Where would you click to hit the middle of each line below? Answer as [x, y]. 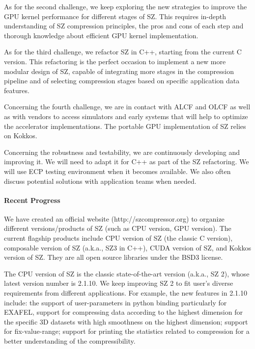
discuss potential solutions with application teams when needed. [100, 181]
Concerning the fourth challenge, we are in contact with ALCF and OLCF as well [127, 107]
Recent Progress [32, 200]
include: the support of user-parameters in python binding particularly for [115, 302]
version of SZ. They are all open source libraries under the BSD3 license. [113, 257]
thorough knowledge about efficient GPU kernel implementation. [101, 35]
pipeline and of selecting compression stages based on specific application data [122, 81]
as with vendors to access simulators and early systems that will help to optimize [126, 116]
